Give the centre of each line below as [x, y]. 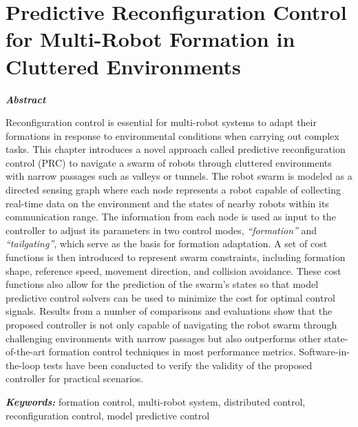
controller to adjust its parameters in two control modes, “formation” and [161, 230]
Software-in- [324, 352]
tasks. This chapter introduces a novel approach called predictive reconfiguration [176, 149]
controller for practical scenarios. [75, 378]
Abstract [26, 99]
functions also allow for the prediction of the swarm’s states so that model [162, 284]
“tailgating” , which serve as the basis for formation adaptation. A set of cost [167, 243]
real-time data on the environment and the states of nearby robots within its [167, 203]
